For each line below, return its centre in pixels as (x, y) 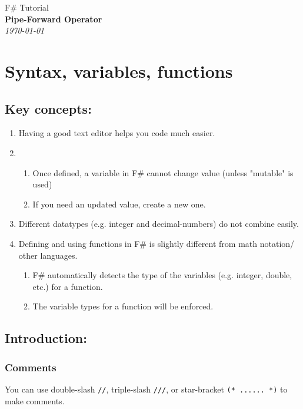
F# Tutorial (27, 7)
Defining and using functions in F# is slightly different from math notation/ (157, 243)
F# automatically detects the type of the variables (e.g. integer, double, (162, 275)
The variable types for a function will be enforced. (123, 306)
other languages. (48, 255)
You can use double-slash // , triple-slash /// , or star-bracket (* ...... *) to (146, 389)
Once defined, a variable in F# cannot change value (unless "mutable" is (163, 172)
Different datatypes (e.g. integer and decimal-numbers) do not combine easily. (159, 224)
